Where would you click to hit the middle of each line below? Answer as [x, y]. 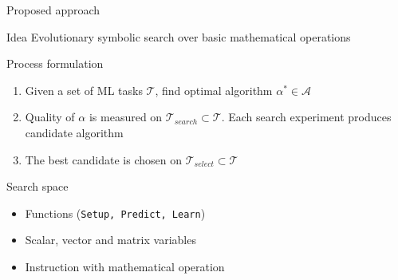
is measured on [126, 117]
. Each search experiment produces [306, 117]
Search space [37, 186]
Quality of [50, 117]
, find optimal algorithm [214, 90]
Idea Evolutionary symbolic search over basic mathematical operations [179, 36]
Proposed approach [53, 10]
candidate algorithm [74, 132]
